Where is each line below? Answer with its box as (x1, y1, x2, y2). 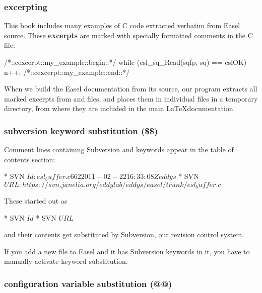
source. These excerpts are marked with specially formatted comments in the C (4, 30, 253, 40)
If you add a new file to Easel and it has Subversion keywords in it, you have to (4, 246, 250, 256)
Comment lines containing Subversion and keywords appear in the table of (4, 144, 234, 155)
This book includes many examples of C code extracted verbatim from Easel (4, 20, 240, 31)
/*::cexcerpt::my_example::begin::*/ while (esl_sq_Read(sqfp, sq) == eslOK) (4, 57, 247, 67)
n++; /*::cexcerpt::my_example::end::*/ (4, 66, 130, 77)
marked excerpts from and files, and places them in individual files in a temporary (4, 93, 258, 104)
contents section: (4, 154, 55, 164)
